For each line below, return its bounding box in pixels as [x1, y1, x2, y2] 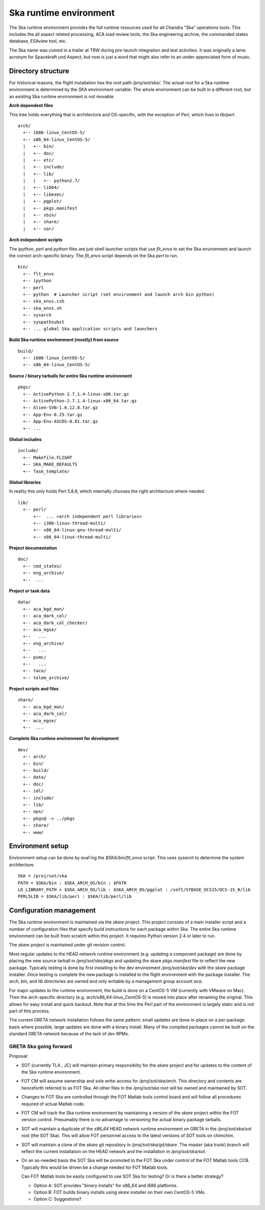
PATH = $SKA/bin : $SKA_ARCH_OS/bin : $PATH [18, 880, 127, 886]
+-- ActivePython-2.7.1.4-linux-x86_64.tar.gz [23, 398, 137, 404]
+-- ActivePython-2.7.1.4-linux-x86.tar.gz [23, 391, 130, 397]
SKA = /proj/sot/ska [18, 873, 67, 879]
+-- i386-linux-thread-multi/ [33, 520, 106, 526]
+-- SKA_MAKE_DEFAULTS [23, 462, 78, 467]
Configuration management [9, 906, 96, 915]
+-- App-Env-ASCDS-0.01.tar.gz [23, 419, 98, 424]
